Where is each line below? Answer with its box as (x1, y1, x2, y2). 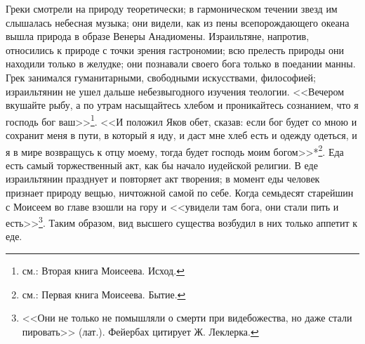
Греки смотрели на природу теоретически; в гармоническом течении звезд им (6, 1, 338, 15)
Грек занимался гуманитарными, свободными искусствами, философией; (6, 70, 317, 84)
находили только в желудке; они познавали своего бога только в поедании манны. (6, 56, 356, 71)
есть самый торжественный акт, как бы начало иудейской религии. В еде (6, 157, 318, 172)
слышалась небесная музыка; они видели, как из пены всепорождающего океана (6, 15, 350, 29)
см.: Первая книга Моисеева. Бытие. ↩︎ (22, 286, 186, 301)
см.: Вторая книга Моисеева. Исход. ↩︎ (22, 263, 185, 278)
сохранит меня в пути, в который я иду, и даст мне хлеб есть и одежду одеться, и (6, 128, 357, 142)
